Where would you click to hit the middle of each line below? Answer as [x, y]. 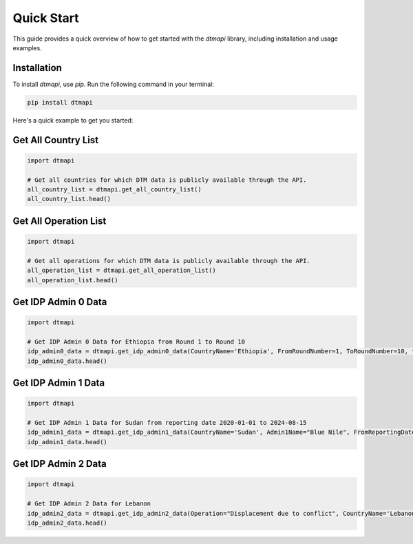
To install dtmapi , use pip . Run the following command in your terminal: [114, 84]
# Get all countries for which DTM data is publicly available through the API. [167, 180]
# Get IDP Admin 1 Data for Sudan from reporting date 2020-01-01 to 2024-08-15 [167, 423]
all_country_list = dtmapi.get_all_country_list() [115, 189]
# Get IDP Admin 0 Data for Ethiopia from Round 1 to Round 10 [136, 342]
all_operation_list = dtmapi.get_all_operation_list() [121, 271]
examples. [28, 48]
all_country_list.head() [69, 199]
